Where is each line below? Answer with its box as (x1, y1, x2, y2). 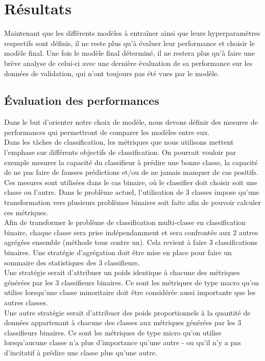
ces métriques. (4, 207, 49, 217)
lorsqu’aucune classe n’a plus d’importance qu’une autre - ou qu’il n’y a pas (4, 337, 241, 348)
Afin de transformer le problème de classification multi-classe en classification (4, 217, 246, 228)
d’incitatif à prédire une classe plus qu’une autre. (4, 347, 157, 357)
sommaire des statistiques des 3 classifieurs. (4, 257, 140, 267)
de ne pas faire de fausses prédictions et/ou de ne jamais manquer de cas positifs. (4, 167, 258, 177)
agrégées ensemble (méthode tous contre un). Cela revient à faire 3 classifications (4, 237, 257, 247)
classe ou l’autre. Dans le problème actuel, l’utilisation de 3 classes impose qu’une (4, 187, 259, 197)
